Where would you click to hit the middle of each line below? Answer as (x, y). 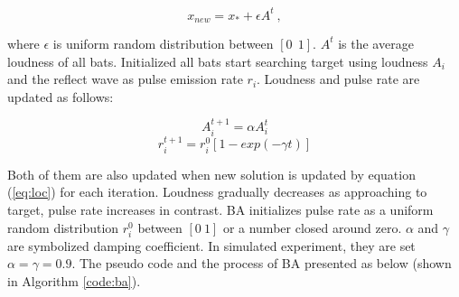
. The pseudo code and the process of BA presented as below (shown (262, 263)
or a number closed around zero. (312, 227)
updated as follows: (61, 96)
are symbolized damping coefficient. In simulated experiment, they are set (211, 245)
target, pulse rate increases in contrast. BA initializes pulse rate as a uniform (220, 209)
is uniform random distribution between (163, 43)
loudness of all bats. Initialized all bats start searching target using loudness (218, 61)
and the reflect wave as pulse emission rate (125, 79)
